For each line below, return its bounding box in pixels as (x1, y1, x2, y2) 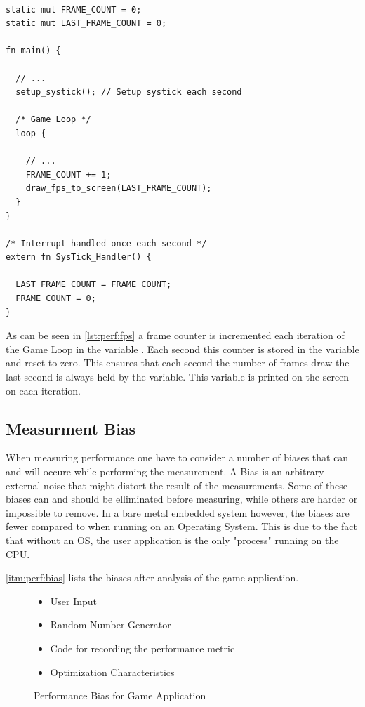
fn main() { (6, 46, 61, 56)
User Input (50, 593, 98, 608)
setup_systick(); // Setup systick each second (15, 87, 242, 98)
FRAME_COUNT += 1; (25, 169, 112, 180)
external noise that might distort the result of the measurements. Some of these (6, 477, 348, 492)
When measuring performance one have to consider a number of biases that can (6, 450, 349, 465)
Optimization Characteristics (50, 664, 175, 679)
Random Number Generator (50, 617, 171, 632)
